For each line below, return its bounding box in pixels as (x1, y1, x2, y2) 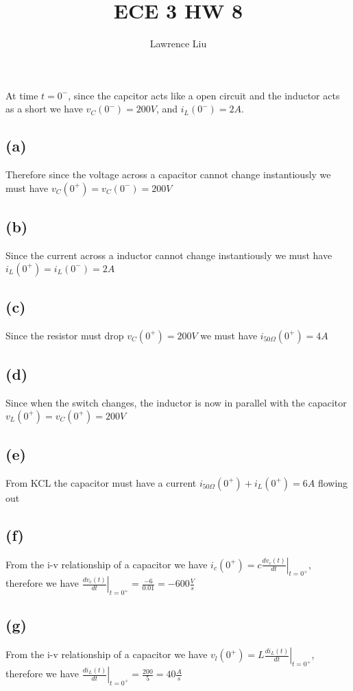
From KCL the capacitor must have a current (5, 475, 197, 489)
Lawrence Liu (149, 36, 207, 51)
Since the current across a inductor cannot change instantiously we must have (5, 247, 332, 262)
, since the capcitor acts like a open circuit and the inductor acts (68, 88, 340, 102)
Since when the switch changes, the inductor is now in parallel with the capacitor (5, 395, 347, 409)
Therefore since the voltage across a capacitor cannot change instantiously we (5, 167, 331, 182)
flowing (317, 475, 348, 489)
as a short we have (5, 101, 83, 116)
